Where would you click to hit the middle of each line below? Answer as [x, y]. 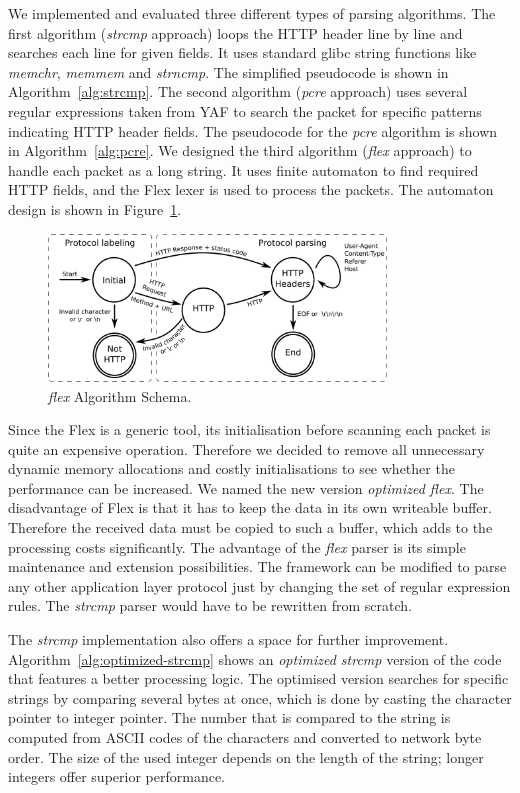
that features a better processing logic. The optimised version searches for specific [258, 678]
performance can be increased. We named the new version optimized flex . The [246, 487]
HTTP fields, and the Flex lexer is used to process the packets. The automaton [251, 189]
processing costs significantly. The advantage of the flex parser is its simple [237, 546]
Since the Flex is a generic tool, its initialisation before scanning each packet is [249, 429]
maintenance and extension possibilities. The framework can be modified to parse [257, 566]
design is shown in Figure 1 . [95, 208]
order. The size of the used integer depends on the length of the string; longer [246, 756]
